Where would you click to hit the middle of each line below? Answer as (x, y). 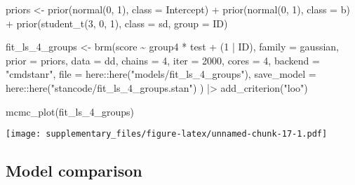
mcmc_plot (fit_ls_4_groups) (70, 111)
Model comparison (74, 171)
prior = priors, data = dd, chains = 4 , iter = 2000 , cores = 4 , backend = (163, 60)
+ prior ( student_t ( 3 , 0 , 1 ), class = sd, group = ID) (117, 23)
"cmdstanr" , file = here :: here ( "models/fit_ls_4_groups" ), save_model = (161, 74)
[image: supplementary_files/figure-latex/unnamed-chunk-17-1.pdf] (167, 134)
